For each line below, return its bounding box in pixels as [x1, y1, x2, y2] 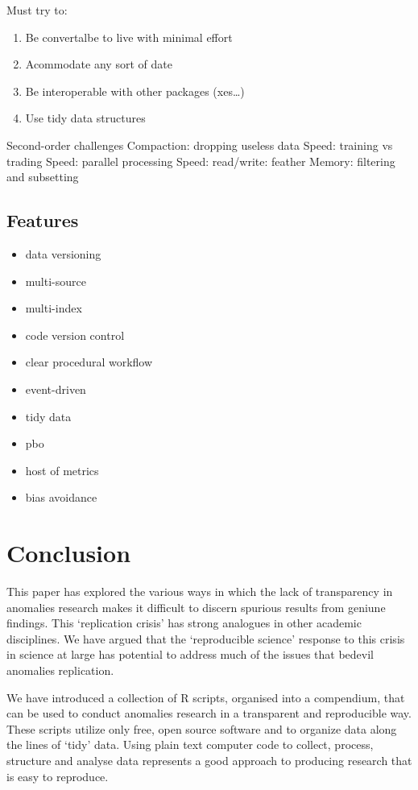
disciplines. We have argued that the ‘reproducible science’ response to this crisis [6, 630, 405, 647]
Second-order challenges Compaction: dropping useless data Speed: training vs [6, 136, 393, 153]
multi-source [25, 272, 86, 289]
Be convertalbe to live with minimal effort [25, 28, 233, 45]
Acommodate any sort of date [25, 56, 172, 72]
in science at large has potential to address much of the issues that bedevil [6, 646, 374, 663]
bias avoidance [25, 489, 97, 506]
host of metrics [25, 461, 99, 478]
